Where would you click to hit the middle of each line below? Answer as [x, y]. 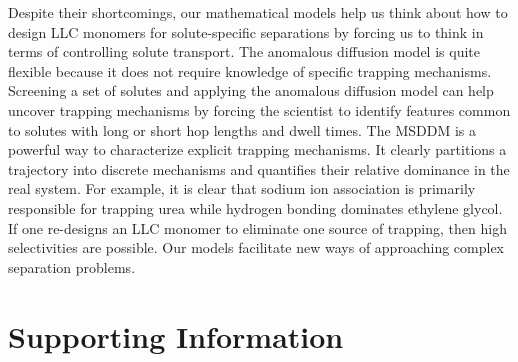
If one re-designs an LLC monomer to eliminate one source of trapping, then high [257, 227]
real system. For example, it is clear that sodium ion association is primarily [242, 188]
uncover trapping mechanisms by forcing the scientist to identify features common [259, 109]
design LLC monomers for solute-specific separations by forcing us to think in [246, 31]
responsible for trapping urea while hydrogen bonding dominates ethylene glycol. [255, 207]
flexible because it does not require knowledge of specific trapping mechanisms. [250, 70]
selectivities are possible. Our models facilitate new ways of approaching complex [256, 247]
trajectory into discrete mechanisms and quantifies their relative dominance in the [259, 168]
